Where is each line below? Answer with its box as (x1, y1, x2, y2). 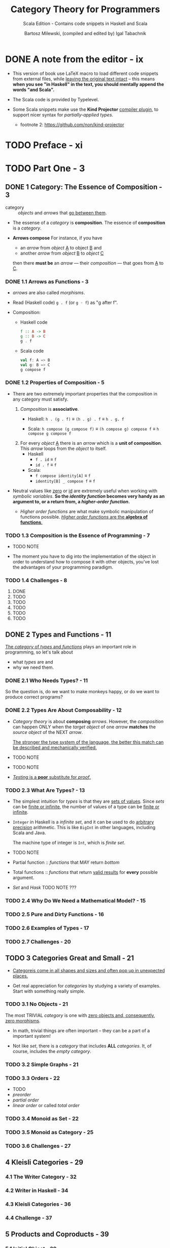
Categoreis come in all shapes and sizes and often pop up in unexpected (12, 967, 165, 973)
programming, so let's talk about (5, 649, 74, 655)
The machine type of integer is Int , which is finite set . (12, 840, 125, 846)
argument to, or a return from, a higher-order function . (12, 498, 130, 504)
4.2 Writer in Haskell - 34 (5, 1187, 69, 1194)
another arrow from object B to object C (20, 250, 104, 256)
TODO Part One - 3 (5, 163, 85, 174)
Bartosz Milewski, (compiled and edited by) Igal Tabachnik (24, 30, 146, 36)
